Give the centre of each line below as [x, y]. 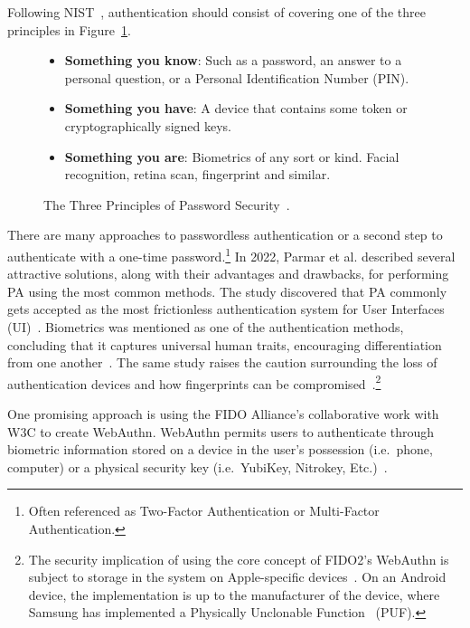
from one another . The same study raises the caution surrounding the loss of [222, 362]
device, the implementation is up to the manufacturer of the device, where [234, 594]
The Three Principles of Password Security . [167, 204]
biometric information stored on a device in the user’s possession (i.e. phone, [220, 449]
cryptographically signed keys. [148, 125]
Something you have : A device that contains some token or [236, 108]
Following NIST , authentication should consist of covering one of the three [216, 12]
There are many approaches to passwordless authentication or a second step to [225, 235]
